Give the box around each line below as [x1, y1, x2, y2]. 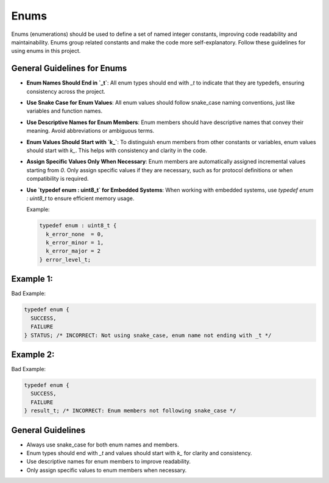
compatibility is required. [26, 175, 89, 182]
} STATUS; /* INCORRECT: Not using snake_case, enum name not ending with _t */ [24, 332, 272, 339]
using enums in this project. [11, 47, 81, 55]
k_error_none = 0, [46, 231, 104, 237]
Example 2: [11, 349, 55, 360]
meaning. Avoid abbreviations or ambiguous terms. [26, 127, 155, 134]
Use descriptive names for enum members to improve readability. [26, 458, 191, 465]
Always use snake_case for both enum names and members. [26, 441, 179, 448]
